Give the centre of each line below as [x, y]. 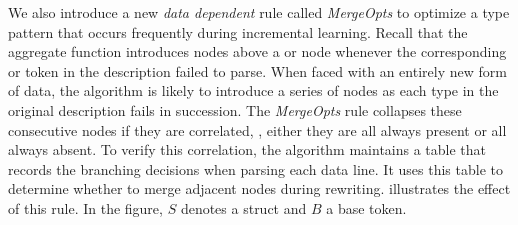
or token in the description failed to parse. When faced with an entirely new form [257, 70]
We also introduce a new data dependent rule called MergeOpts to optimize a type [259, 12]
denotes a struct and [243, 207]
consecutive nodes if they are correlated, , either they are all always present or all [257, 129]
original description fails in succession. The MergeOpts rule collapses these [235, 109]
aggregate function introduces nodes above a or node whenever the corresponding [257, 51]
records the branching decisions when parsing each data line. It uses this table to [255, 168]
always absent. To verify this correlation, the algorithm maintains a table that [247, 149]
